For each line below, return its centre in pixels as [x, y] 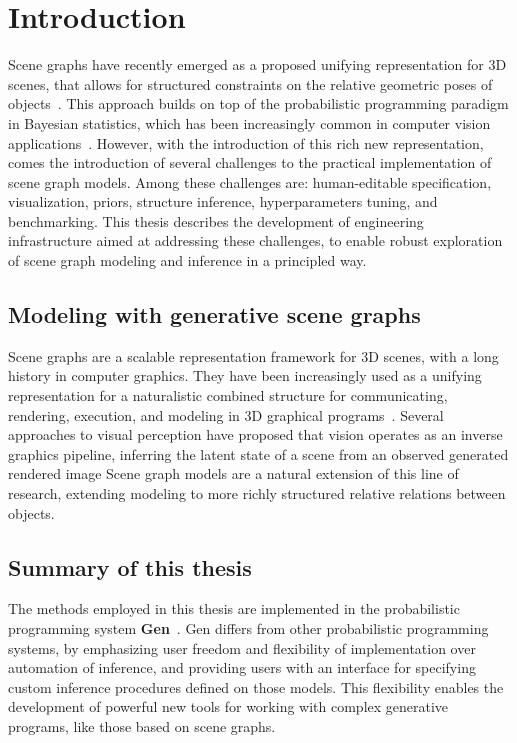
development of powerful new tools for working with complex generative [228, 706]
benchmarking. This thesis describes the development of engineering [216, 220]
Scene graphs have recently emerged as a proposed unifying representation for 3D [257, 64]
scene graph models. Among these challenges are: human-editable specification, [250, 181]
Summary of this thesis [130, 566]
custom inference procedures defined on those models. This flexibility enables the [256, 686]
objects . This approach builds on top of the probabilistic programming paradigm [258, 103]
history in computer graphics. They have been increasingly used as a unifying [245, 375]
